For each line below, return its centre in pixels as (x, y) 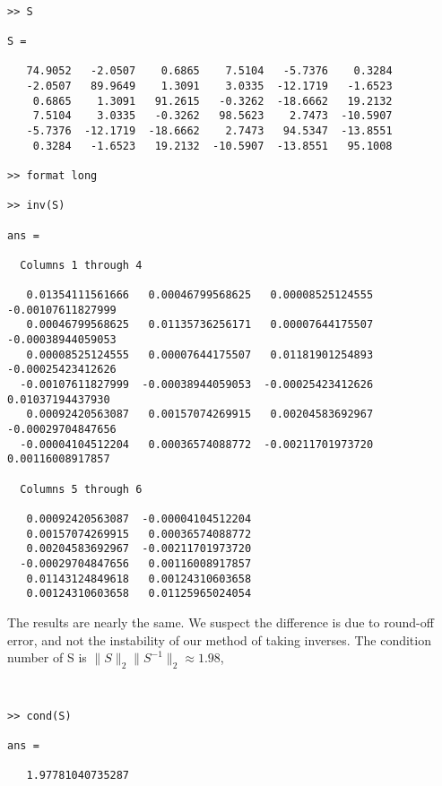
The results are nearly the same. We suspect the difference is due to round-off (221, 622)
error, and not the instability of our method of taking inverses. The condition (219, 639)
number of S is (47, 657)
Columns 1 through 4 (81, 265)
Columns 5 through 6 (81, 489)
